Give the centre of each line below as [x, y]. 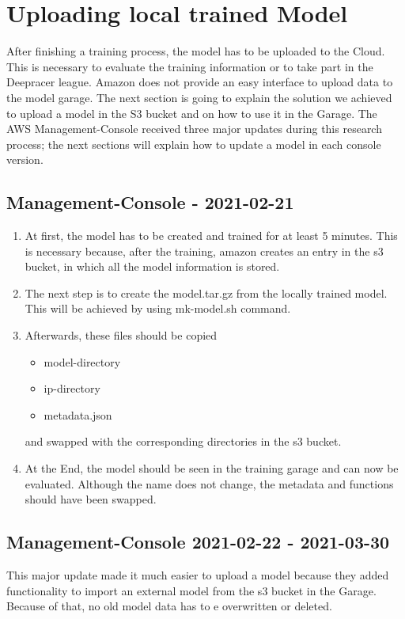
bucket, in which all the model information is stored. [152, 266]
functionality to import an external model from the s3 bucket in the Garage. [191, 590]
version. [25, 159]
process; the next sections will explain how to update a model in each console [194, 144]
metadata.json [78, 414]
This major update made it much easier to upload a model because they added [198, 575]
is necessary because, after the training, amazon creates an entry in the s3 [204, 251]
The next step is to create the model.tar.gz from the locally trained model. [206, 292]
